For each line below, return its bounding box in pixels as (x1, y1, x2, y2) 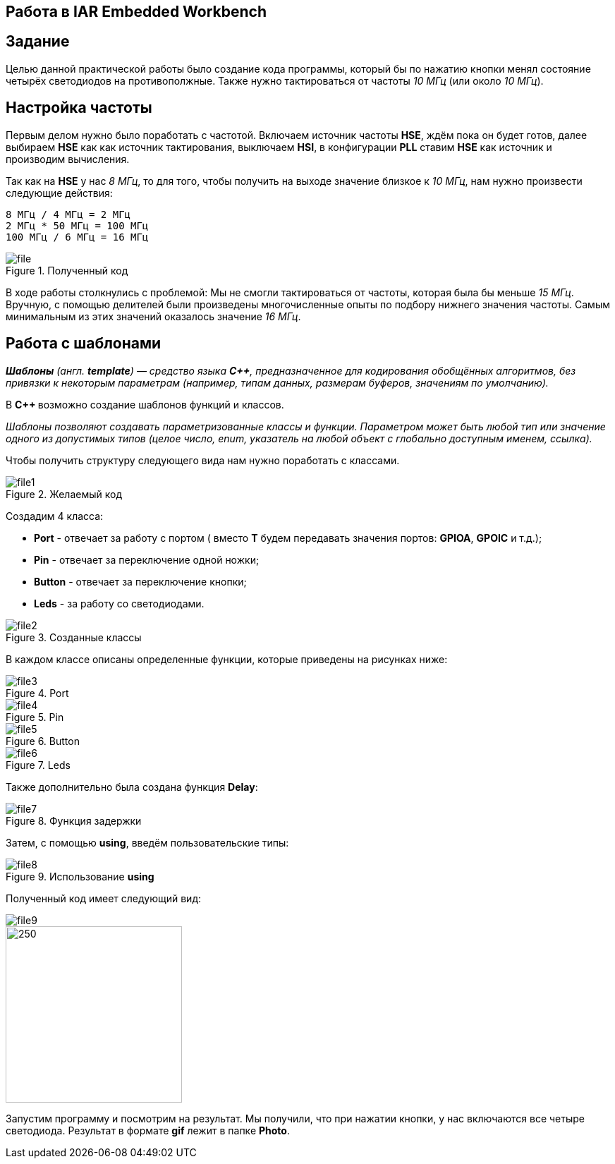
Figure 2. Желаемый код (6, 487, 123, 500)
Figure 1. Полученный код (6, 264, 128, 277)
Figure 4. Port (6, 686, 69, 699)
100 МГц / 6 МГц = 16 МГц (6, 231, 149, 243)
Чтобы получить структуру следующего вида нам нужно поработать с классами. (6, 454, 400, 466)
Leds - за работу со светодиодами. (34, 597, 205, 610)
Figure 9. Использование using (6, 870, 154, 883)
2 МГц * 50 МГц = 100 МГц (6, 219, 149, 231)
